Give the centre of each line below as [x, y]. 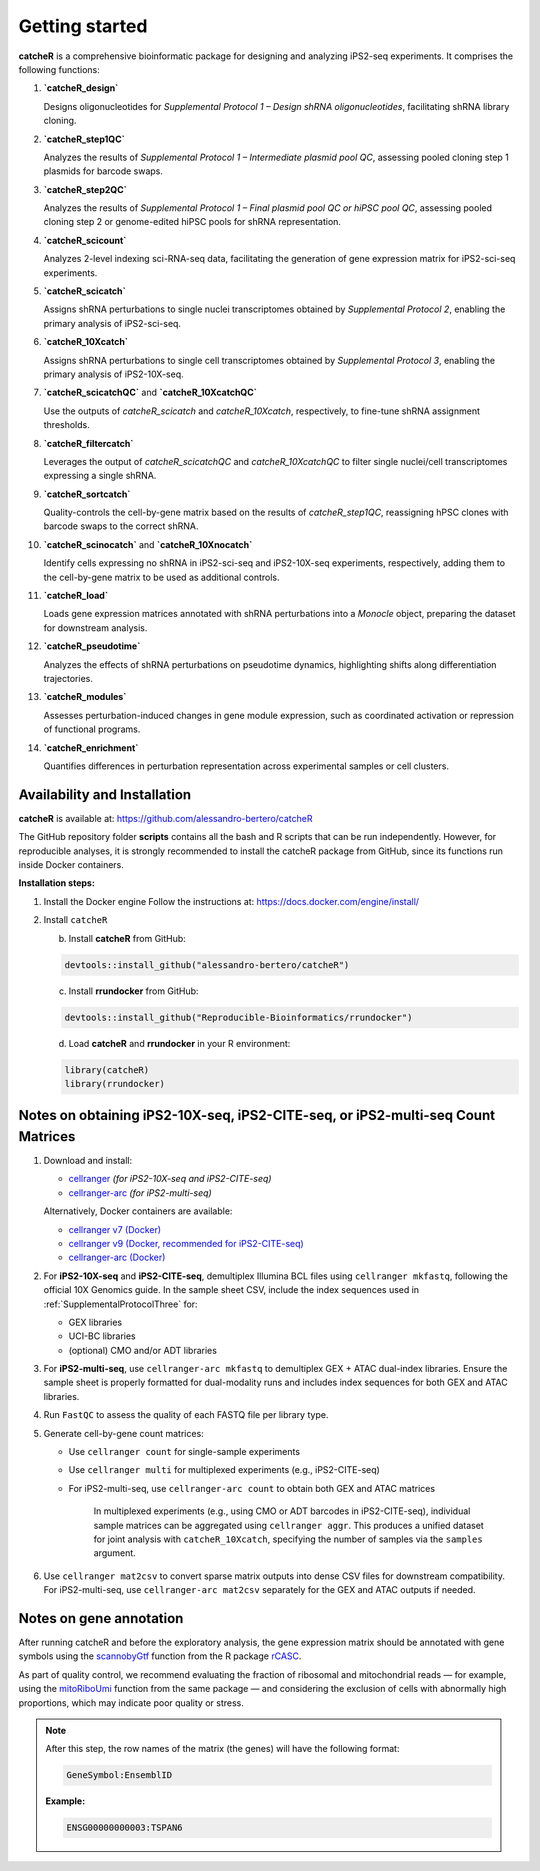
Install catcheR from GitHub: [127, 938]
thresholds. [66, 425]
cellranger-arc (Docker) [117, 1257]
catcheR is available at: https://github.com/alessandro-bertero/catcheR [165, 818]
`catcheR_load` [76, 596]
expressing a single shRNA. [100, 476]
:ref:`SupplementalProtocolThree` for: [121, 1304]
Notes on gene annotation [101, 1618]
